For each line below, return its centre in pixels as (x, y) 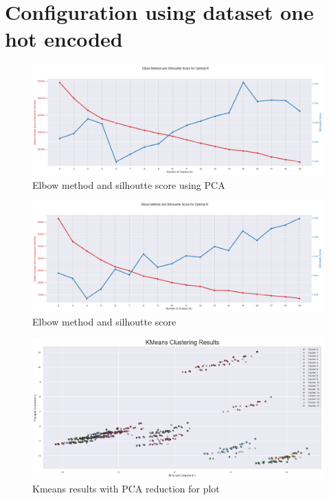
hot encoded (64, 39)
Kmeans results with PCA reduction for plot (126, 488)
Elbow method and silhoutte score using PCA (129, 184)
